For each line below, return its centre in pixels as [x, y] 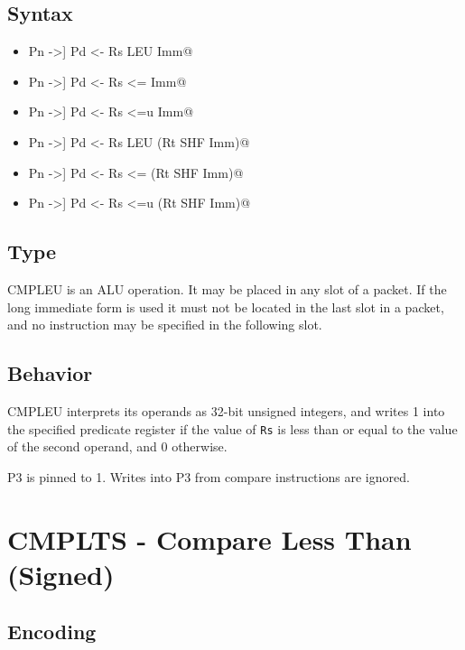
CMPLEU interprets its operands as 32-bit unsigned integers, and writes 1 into [226, 410]
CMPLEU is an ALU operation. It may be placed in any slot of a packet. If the [227, 288]
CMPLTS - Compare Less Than [209, 539]
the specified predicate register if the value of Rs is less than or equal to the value [232, 428]
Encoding [52, 631]
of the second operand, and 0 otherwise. [117, 446]
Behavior [50, 373]
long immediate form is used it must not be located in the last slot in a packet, [226, 306]
